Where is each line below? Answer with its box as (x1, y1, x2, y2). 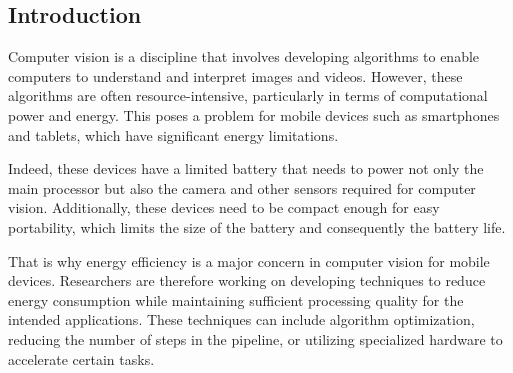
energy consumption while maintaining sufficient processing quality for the (8, 289, 464, 310)
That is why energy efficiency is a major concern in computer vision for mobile (8, 250, 490, 271)
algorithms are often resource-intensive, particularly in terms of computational (8, 85, 488, 106)
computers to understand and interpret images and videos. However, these (8, 65, 463, 86)
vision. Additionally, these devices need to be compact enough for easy (8, 197, 440, 218)
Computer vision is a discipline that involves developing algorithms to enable (8, 46, 480, 67)
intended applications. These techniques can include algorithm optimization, (8, 309, 475, 330)
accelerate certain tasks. (8, 348, 155, 369)
